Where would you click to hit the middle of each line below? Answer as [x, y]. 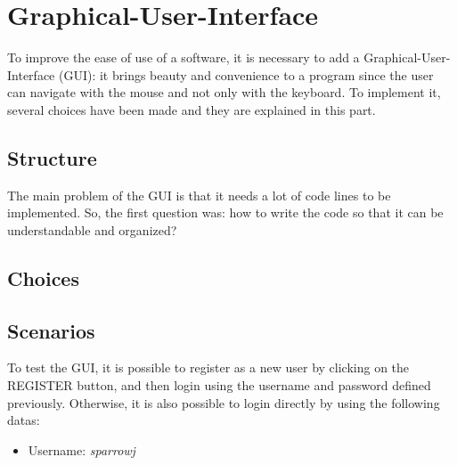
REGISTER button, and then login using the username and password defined [219, 385]
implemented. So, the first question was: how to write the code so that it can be [225, 212]
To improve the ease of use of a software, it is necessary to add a [184, 57]
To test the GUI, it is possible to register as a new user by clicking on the [208, 367]
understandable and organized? [92, 229]
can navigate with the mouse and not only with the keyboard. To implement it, [224, 92]
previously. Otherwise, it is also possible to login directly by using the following [224, 402]
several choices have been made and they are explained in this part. [192, 109]
